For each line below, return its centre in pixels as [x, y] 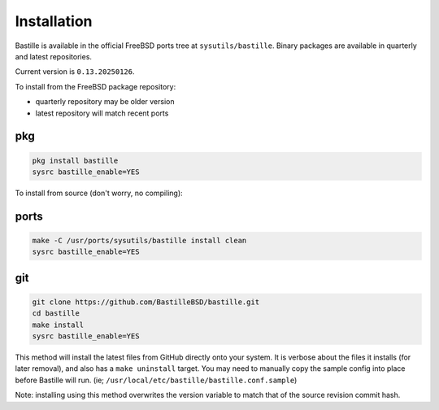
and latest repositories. [54, 56]
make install [58, 325]
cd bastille [56, 314]
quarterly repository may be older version [105, 102]
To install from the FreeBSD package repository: [96, 86]
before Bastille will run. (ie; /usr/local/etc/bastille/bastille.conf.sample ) [156, 380]
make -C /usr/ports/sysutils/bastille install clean [139, 240]
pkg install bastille [75, 160]
